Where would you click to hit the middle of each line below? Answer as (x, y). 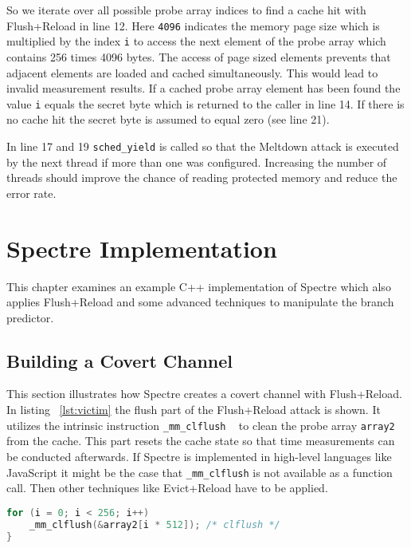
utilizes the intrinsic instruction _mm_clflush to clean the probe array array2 (201, 425)
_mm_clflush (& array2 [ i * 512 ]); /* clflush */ (155, 524)
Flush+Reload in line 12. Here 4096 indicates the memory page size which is (193, 25)
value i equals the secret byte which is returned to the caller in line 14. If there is (205, 103)
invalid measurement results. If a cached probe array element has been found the (204, 88)
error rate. (31, 193)
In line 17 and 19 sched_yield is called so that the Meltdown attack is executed (203, 146)
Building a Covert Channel (120, 360)
